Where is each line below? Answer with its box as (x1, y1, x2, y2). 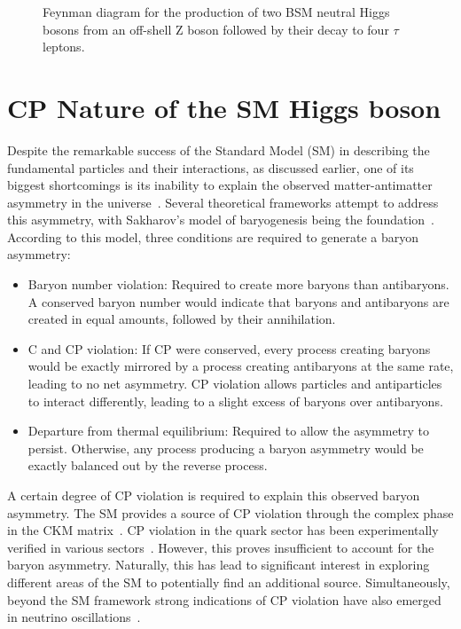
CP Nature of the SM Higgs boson (7, 89, 441, 125)
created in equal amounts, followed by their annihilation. (27, 310, 336, 328)
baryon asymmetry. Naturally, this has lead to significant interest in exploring (7, 555, 430, 574)
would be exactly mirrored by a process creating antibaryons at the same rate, (27, 357, 454, 375)
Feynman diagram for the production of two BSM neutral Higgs (43, 3, 390, 20)
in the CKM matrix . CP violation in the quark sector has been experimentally (7, 521, 439, 539)
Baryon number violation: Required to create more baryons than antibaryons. (27, 275, 449, 294)
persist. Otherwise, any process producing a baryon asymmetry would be (27, 438, 424, 457)
